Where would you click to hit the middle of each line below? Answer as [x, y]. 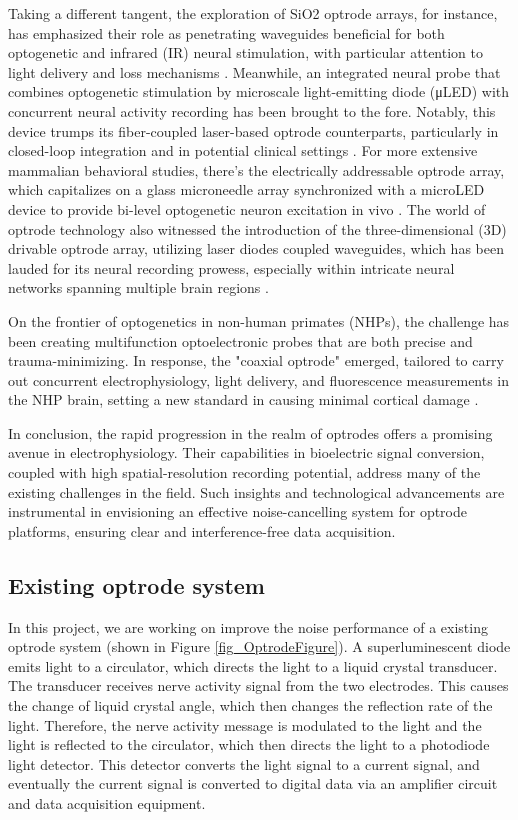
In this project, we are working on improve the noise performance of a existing [248, 626]
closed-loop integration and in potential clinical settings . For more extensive [243, 150]
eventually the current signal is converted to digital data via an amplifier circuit [253, 783]
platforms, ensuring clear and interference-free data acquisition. [202, 530]
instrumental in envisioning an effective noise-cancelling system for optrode [237, 511]
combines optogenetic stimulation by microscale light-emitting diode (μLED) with [259, 91]
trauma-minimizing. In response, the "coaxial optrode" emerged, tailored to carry [256, 360]
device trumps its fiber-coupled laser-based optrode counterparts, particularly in [253, 130]
